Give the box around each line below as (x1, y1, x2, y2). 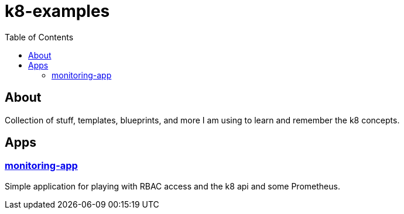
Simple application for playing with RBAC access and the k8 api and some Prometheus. (5, 181, 340, 191)
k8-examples (5, 1, 110, 21)
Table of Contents (5, 32, 74, 42)
